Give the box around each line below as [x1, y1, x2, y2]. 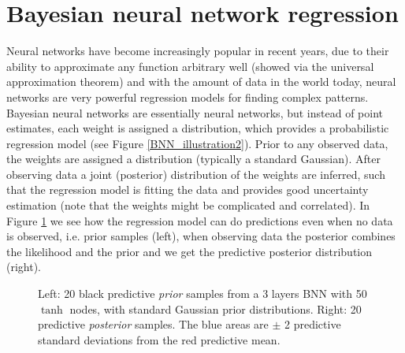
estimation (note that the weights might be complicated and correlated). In [6, 197, 370, 214]
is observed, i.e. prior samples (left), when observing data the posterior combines [6, 228, 396, 244]
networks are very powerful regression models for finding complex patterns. [6, 88, 369, 105]
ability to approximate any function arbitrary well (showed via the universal [6, 58, 374, 74]
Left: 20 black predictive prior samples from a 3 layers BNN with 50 [38, 285, 367, 302]
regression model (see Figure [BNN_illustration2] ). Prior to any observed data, [6, 135, 388, 151]
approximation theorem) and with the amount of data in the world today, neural [6, 73, 396, 90]
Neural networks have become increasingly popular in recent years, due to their [6, 43, 389, 59]
